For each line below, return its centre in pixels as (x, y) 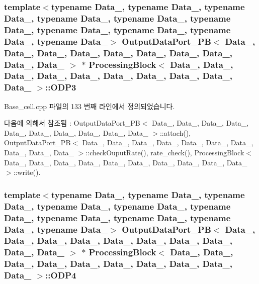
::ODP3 (61, 87)
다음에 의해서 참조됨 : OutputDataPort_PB (72, 123)
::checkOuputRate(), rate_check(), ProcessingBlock (165, 153)
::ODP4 (61, 275)
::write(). (27, 172)
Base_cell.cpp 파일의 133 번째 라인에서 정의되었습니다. (90, 106)
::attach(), (175, 132)
